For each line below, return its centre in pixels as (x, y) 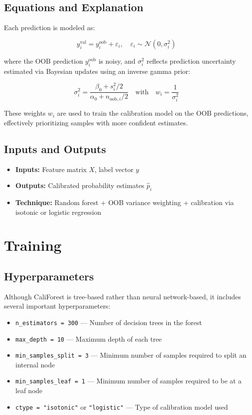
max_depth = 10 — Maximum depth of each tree (89, 338)
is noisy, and (117, 61)
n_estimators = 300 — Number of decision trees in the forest (108, 322)
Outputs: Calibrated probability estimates (80, 185)
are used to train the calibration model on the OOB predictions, (153, 113)
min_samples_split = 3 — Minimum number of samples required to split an (131, 355)
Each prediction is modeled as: (50, 27)
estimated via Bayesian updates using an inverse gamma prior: (97, 71)
